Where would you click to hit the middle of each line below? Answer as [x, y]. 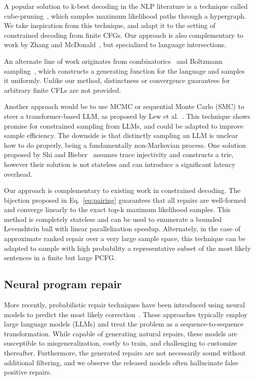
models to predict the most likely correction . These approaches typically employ [126, 314]
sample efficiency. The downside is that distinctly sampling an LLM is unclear [121, 135]
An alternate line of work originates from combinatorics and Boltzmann [113, 61]
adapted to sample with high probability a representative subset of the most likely [127, 248]
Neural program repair [63, 284]
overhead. [18, 174]
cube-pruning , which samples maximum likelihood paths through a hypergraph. [125, 15]
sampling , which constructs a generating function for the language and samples [124, 70]
